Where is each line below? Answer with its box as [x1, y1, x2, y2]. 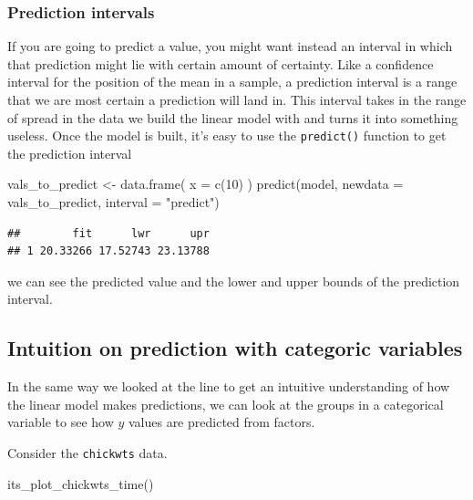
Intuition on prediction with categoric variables [7, 334, 463, 362]
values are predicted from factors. [128, 412, 315, 432]
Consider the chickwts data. [7, 443, 168, 462]
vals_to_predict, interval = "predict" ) [7, 193, 220, 212]
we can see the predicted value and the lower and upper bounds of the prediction [7, 271, 460, 290]
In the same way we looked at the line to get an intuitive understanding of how [7, 377, 450, 396]
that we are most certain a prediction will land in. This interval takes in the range [7, 90, 467, 109]
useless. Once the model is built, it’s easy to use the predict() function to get [7, 126, 447, 145]
